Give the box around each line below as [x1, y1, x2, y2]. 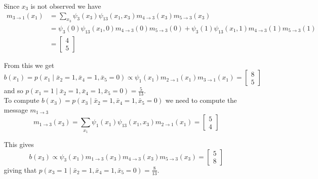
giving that [4, 164, 37, 175]
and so [4, 85, 23, 96]
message [4, 104, 28, 114]
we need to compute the [165, 95, 237, 105]
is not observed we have [30, 1, 101, 11]
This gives [4, 139, 34, 149]
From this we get [4, 60, 54, 70]
